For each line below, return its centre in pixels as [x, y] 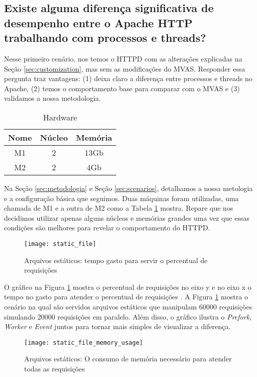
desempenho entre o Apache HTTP [98, 22]
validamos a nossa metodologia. [53, 98]
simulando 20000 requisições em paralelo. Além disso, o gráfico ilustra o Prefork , [128, 316]
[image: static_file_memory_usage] [84, 342]
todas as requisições [55, 368]
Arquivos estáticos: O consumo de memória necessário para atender [128, 359]
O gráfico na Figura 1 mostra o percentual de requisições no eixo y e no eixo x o [128, 287]
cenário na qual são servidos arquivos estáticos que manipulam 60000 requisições [128, 306]
